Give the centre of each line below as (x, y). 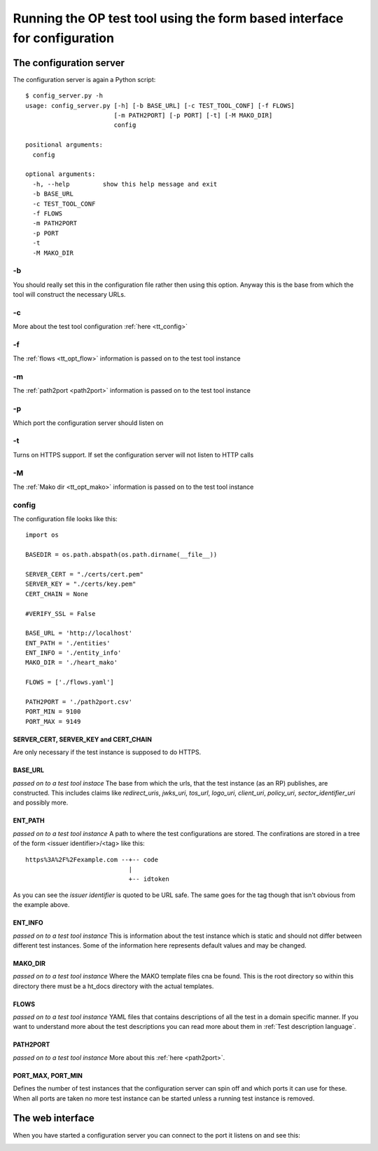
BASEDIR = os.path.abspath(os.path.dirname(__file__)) (121, 555)
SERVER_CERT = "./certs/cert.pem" (84, 574)
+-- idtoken (149, 879)
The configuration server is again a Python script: (84, 79)
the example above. (41, 905)
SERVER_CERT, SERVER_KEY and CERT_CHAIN (82, 739)
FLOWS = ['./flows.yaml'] (70, 682)
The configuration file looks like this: (65, 519)
